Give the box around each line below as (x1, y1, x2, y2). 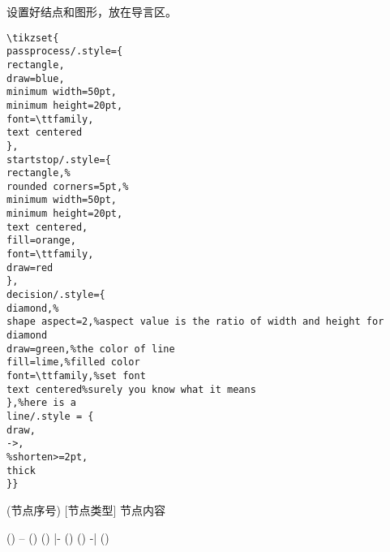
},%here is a (6, 397, 76, 409)
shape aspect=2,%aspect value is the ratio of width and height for (6, 316, 384, 328)
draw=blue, (6, 72, 65, 84)
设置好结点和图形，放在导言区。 (6, 3, 177, 19)
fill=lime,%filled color (6, 356, 140, 369)
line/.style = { (6, 410, 94, 422)
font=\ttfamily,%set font (6, 370, 146, 382)
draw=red (6, 261, 54, 274)
